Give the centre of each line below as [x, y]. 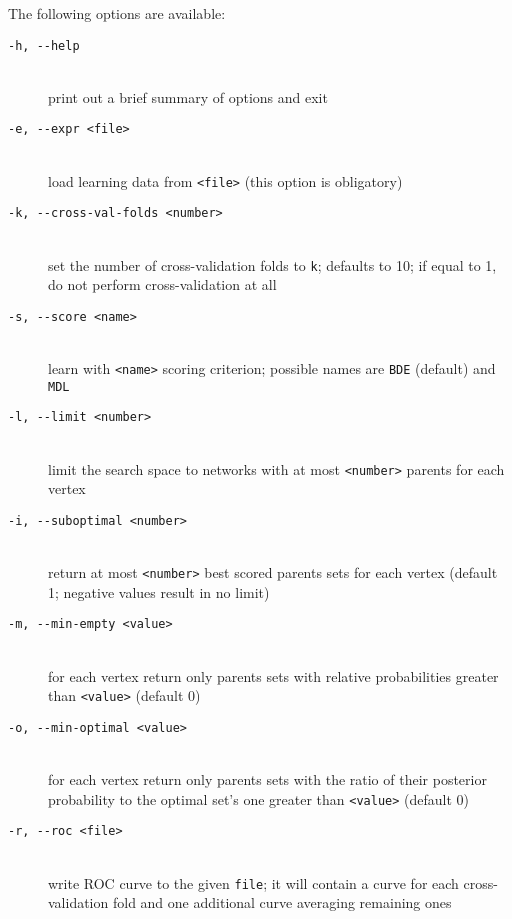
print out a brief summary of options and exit [188, 96]
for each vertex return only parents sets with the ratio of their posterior [267, 779]
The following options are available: [117, 13]
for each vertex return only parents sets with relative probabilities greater [273, 675]
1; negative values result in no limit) [159, 591]
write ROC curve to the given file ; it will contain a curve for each [253, 882]
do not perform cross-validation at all [162, 284]
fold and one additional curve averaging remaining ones [282, 902]
